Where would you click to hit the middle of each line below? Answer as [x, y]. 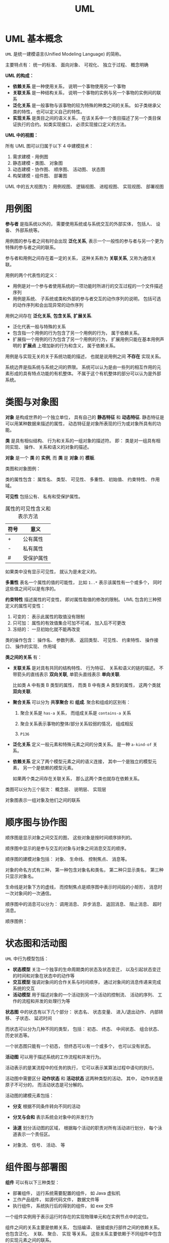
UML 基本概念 [34, 39]
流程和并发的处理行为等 [46, 1001]
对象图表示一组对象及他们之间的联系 [43, 800]
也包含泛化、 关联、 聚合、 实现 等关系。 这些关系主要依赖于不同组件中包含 [83, 1233]
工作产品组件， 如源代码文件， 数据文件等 [56, 1199]
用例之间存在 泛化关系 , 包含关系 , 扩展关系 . [49, 315]
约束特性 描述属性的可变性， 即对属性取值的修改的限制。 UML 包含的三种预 [83, 599]
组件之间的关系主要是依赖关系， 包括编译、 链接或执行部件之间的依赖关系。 [84, 1227]
